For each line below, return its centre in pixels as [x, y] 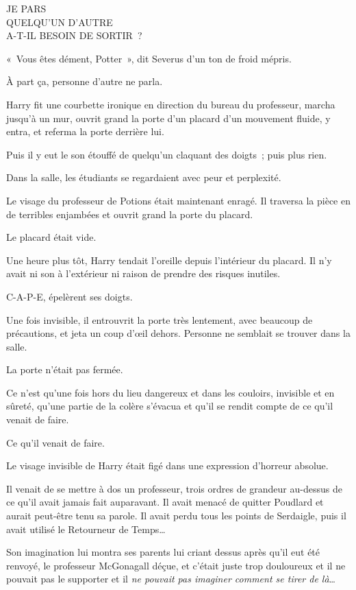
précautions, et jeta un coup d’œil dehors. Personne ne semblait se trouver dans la [178, 333]
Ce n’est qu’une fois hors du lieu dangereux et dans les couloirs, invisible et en [170, 392]
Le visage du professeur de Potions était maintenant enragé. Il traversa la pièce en [178, 200]
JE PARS [26, 8]
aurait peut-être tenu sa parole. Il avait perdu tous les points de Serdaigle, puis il [176, 516]
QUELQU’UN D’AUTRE [60, 22]
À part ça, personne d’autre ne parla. [85, 81]
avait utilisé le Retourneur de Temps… [86, 529]
